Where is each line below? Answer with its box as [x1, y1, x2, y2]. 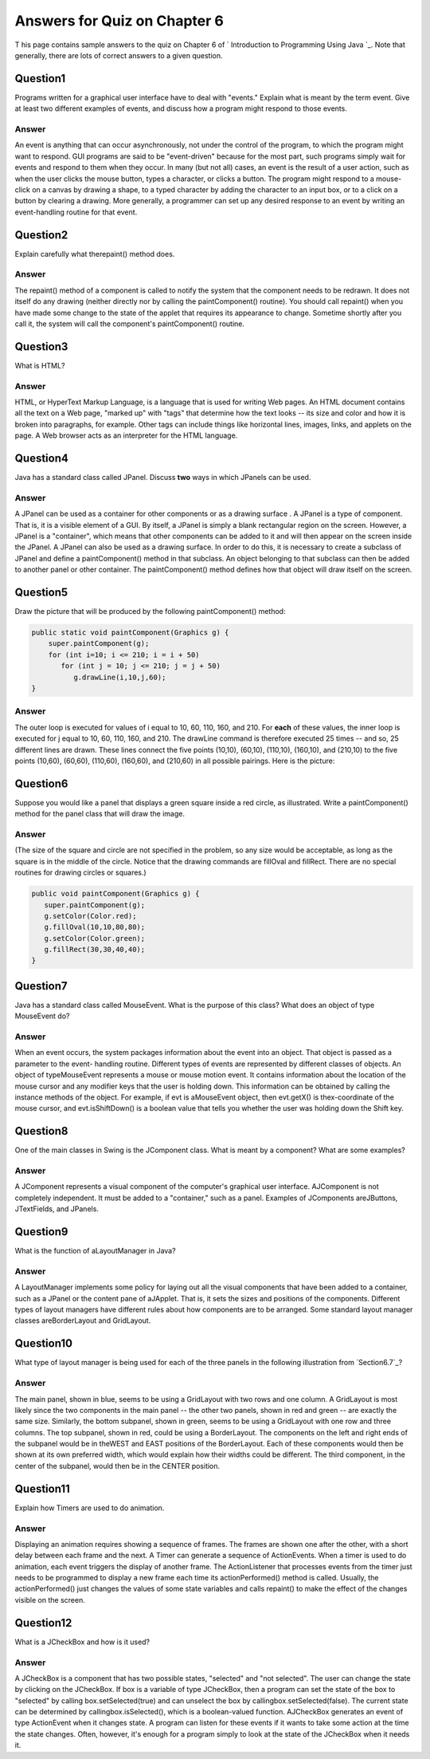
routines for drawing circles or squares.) [14, 868, 147, 877]
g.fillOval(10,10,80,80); [44, 923, 146, 932]
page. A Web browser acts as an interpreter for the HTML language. [14, 431, 238, 440]
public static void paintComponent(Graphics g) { [31, 628, 229, 637]
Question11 [14, 1482, 71, 1495]
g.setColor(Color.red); [44, 911, 137, 920]
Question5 [14, 585, 68, 599]
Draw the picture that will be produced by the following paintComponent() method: [14, 607, 286, 616]
